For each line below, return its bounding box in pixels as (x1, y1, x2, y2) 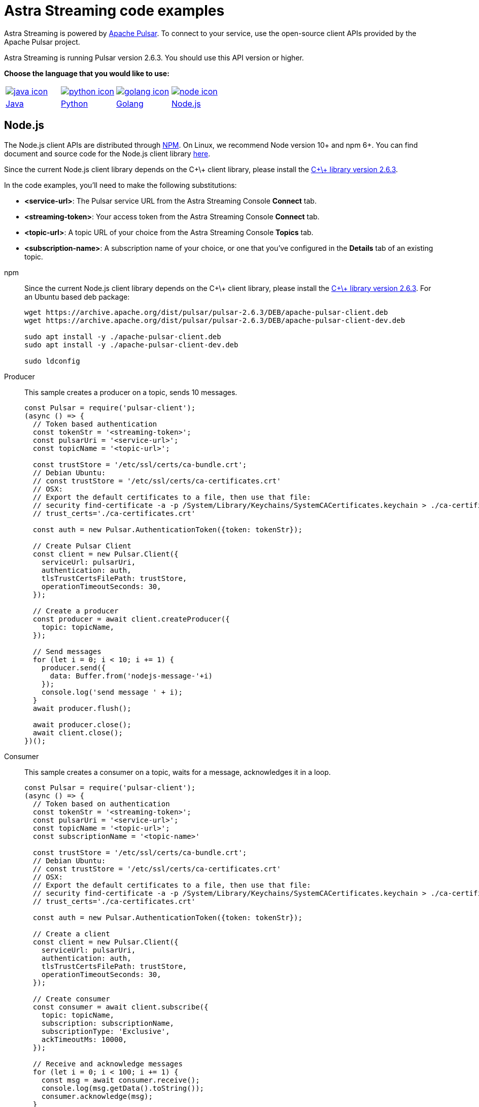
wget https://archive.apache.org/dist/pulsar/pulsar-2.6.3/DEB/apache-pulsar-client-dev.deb (24, 316, 405, 324)
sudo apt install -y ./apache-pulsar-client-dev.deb (24, 340, 238, 349)
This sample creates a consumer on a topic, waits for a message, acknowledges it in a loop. (24, 767, 331, 776)
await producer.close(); (32, 720, 131, 729)
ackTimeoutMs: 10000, (41, 1035, 127, 1044)
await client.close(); (32, 728, 123, 737)
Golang (116, 98, 144, 109)
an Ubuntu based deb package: (24, 292, 130, 301)
